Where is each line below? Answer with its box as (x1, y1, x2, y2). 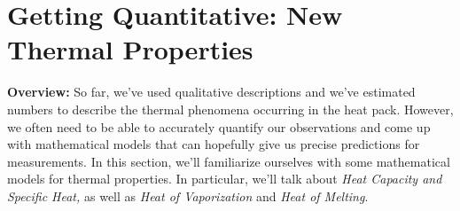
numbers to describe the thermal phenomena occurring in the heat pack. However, (7, 99, 454, 118)
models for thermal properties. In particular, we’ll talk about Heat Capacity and (7, 169, 442, 188)
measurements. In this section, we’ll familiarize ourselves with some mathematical (7, 152, 450, 170)
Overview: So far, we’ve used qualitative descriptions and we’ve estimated (7, 82, 416, 101)
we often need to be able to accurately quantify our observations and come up (7, 117, 431, 136)
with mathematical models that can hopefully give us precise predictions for (7, 135, 420, 153)
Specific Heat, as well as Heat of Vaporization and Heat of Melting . (7, 186, 369, 205)
